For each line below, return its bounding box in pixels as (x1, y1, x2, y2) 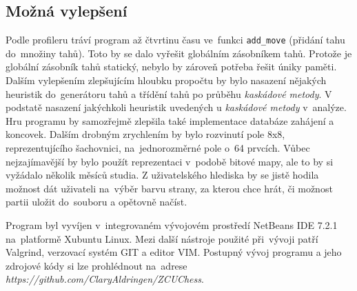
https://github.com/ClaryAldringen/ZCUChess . (6, 272, 204, 286)
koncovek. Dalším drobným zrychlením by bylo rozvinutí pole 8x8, (6, 127, 285, 141)
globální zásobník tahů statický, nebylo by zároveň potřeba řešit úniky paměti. (6, 59, 337, 74)
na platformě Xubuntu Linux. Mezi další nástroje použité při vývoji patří (6, 231, 318, 245)
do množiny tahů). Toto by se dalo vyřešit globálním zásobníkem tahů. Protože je (6, 46, 352, 60)
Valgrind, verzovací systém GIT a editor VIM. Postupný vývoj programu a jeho (6, 245, 342, 259)
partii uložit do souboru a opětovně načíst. (6, 194, 187, 209)
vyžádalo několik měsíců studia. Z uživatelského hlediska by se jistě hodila (6, 168, 319, 182)
